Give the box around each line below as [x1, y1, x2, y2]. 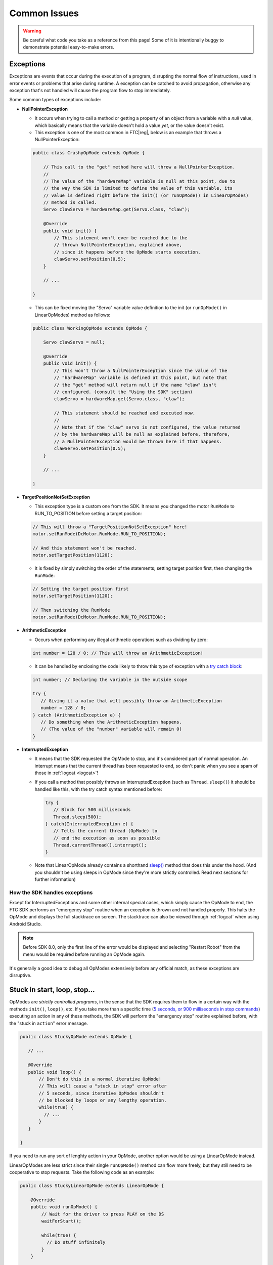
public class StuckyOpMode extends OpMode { [20, 1034, 132, 1039]
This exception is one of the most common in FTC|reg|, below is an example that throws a [34, 129, 222, 135]
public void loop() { [28, 1069, 82, 1075]
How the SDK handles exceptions [9, 889, 93, 896]
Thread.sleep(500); [53, 814, 102, 820]
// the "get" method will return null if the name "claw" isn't [54, 382, 217, 388]
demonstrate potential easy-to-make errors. [23, 44, 115, 50]
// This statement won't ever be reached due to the [54, 235, 188, 241]
